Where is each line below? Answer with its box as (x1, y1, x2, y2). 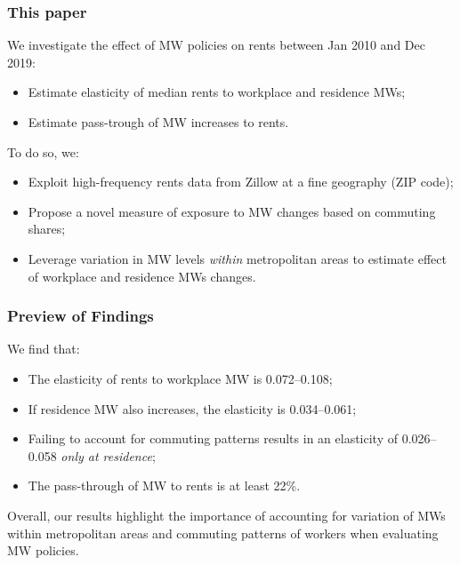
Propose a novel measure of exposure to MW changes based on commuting (28, 202, 436, 220)
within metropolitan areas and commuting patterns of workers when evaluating (7, 523, 439, 542)
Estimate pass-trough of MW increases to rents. (28, 113, 289, 131)
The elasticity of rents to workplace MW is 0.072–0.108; (28, 369, 333, 387)
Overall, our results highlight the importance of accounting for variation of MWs (7, 505, 446, 524)
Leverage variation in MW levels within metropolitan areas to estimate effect (28, 249, 447, 267)
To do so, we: (7, 142, 79, 161)
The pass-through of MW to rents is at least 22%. (28, 476, 301, 495)
